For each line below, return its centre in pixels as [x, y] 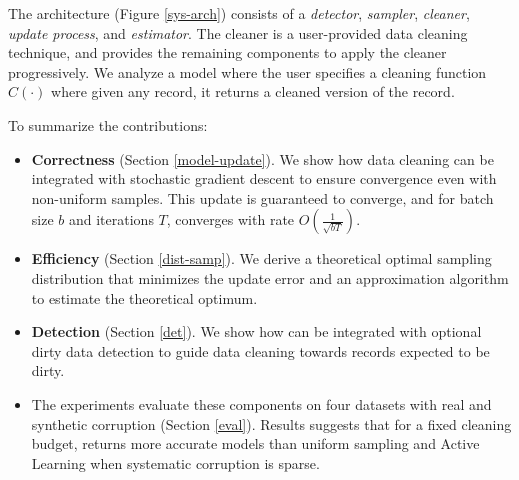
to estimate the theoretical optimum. [144, 297]
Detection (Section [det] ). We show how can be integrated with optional [256, 331]
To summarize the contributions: [108, 124]
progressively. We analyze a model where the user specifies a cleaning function [247, 71]
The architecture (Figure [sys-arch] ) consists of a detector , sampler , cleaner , [239, 13]
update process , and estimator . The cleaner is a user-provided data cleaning [238, 32]
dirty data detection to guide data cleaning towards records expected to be [260, 350]
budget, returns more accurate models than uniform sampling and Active [255, 443]
